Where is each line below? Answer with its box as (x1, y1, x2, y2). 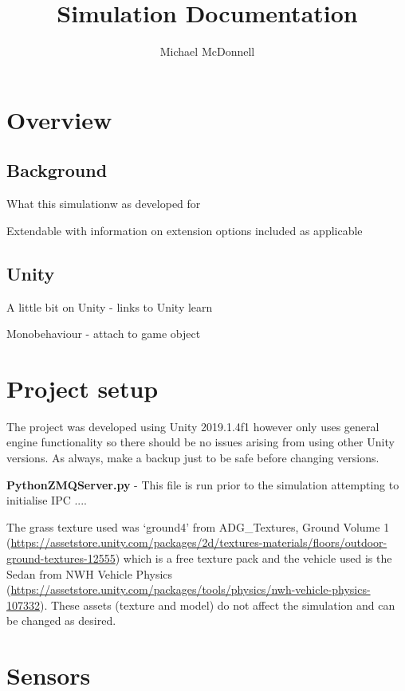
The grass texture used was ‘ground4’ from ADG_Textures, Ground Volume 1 (6, 518, 390, 535)
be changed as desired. (6, 612, 116, 629)
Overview (6, 103, 112, 135)
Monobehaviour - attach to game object (6, 325, 201, 342)
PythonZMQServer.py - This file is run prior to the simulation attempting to (6, 476, 399, 493)
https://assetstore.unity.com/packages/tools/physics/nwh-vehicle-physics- (10, 581, 371, 598)
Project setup (6, 371, 159, 404)
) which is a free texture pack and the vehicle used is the (115, 549, 392, 566)
